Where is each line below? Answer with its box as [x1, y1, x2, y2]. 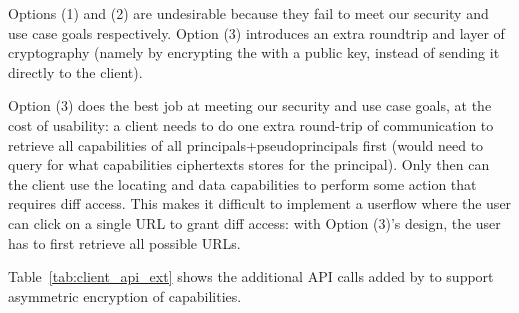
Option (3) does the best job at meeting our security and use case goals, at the [8, 95, 492, 116]
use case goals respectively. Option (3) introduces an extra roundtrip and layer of [8, 22, 505, 43]
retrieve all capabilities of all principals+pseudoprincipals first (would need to [8, 134, 484, 155]
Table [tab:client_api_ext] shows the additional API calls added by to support [8, 266, 494, 287]
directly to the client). [8, 61, 143, 82]
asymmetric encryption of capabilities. [8, 285, 242, 306]
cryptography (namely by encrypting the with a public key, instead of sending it [8, 42, 500, 63]
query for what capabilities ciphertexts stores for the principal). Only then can [8, 154, 490, 175]
